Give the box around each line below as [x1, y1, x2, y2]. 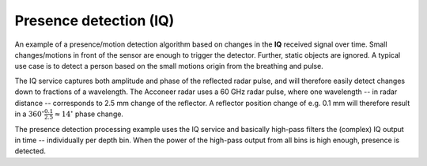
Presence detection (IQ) [14, 12, 175, 29]
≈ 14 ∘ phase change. [54, 108, 124, 119]
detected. [14, 146, 47, 156]
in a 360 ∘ [14, 108, 45, 119]
